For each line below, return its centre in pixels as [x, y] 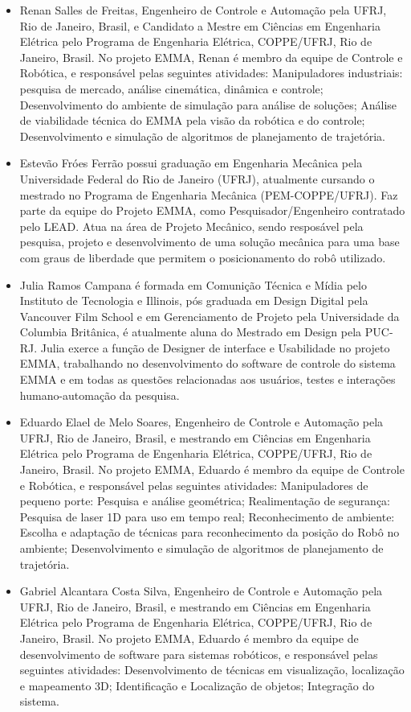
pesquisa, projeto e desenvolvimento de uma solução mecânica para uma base [210, 242]
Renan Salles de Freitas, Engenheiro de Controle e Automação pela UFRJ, [203, 10]
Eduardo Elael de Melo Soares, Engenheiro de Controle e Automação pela [201, 422]
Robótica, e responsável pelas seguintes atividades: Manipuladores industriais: [211, 73]
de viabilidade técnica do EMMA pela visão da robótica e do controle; [192, 120]
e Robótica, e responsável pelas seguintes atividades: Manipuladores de [194, 485]
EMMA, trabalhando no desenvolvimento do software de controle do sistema [208, 363]
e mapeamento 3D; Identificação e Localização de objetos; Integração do [197, 685]
